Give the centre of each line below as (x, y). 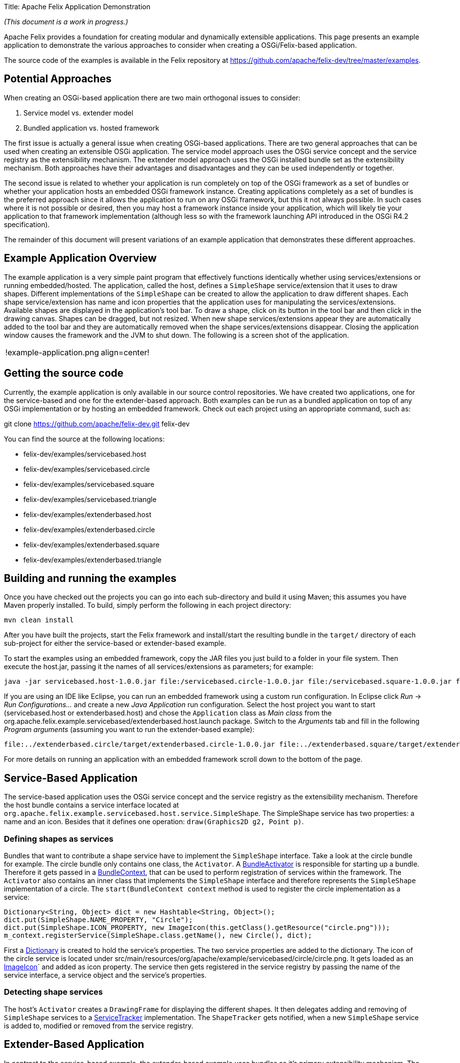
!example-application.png (52, 352)
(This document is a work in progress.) (66, 22)
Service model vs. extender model (78, 113)
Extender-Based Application (74, 1044)
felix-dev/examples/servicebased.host (85, 454)
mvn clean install (39, 620)
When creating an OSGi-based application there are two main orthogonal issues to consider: (152, 97)
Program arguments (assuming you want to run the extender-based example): (129, 730)
